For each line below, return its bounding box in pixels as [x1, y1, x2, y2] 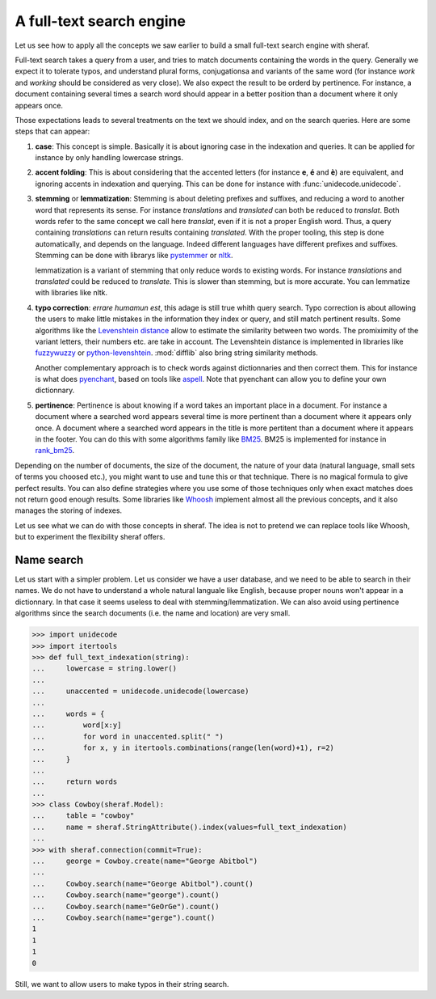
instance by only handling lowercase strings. [35, 153, 183, 163]
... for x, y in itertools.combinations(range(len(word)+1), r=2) [31, 743, 335, 752]
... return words [31, 777, 118, 786]
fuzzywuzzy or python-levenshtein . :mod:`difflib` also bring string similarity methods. [35, 348, 318, 358]
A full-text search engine [15, 12, 186, 30]
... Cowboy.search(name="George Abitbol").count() [31, 878, 254, 888]
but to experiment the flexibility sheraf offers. [15, 532, 166, 542]
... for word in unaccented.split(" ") [31, 732, 224, 741]
